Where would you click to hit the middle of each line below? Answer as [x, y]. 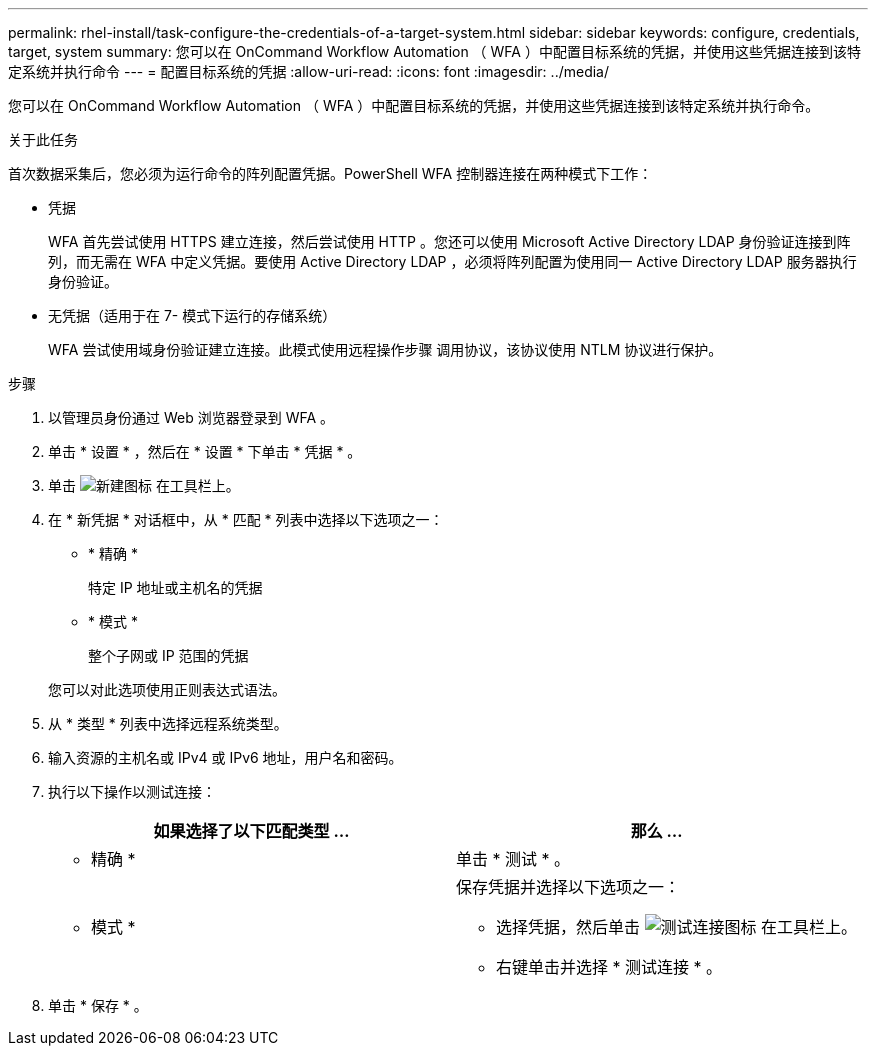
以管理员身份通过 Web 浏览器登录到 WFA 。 [191, 417]
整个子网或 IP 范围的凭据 [168, 655]
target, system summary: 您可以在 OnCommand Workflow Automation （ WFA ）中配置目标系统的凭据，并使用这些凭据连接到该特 [434, 51]
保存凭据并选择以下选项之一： [568, 887]
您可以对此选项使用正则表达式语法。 [167, 689]
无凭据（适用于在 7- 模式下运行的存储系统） [192, 315]
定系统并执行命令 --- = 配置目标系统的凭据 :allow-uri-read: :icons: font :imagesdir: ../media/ [309, 71]
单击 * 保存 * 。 [98, 1005]
